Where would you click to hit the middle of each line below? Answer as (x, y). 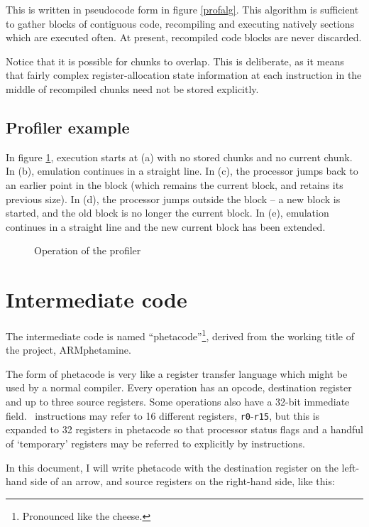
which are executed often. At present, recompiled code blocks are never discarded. (184, 37)
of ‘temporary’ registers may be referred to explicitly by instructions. (155, 443)
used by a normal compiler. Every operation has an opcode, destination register (179, 387)
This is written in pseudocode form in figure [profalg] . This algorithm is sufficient (182, 9)
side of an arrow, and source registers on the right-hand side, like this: (183, 481)
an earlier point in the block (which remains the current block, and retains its (175, 184)
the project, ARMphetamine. (68, 350)
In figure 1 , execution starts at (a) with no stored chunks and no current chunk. (179, 157)
